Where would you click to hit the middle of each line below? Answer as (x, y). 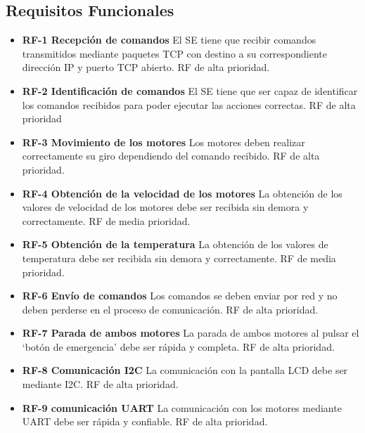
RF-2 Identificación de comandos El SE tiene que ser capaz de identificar (190, 90)
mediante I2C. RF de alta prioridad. (100, 384)
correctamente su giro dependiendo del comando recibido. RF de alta (171, 156)
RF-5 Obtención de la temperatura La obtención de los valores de (175, 244)
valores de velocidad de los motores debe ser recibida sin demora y (165, 207)
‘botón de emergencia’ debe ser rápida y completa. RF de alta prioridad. (178, 346)
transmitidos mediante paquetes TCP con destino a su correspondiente (174, 53)
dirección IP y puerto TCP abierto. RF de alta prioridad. (146, 67)
